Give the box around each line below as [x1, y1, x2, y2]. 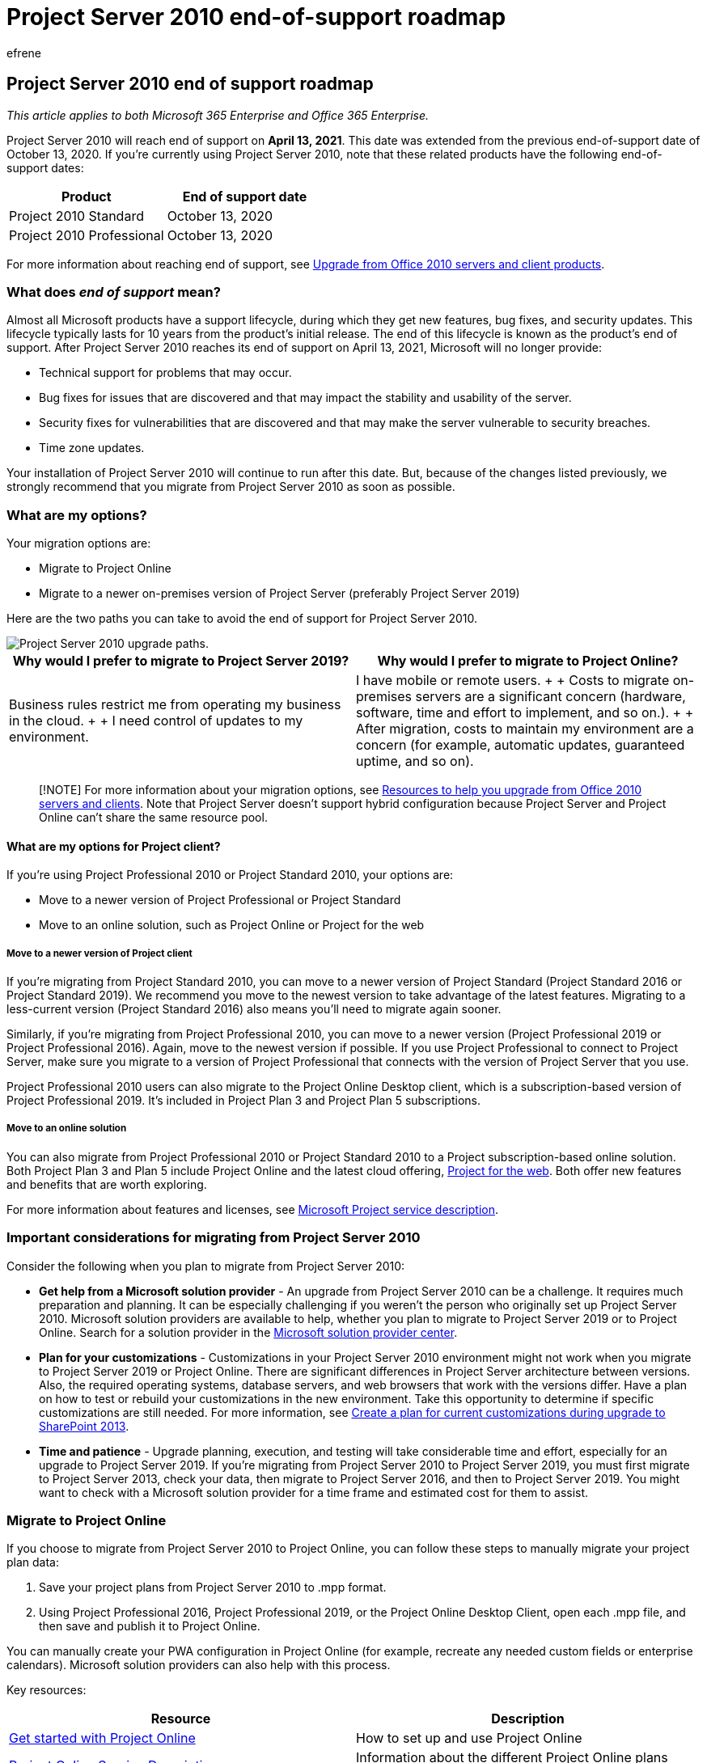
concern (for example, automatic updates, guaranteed [356, 737, 685, 754]
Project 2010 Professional [9, 226, 164, 243]
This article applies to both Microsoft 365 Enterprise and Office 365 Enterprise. [6, 108, 430, 122]
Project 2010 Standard [9, 207, 144, 224]
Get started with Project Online [9, 1730, 196, 1747]
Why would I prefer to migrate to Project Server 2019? [12, 653, 349, 670]
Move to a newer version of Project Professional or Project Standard [39, 893, 401, 907]
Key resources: [6, 1683, 87, 1697]
